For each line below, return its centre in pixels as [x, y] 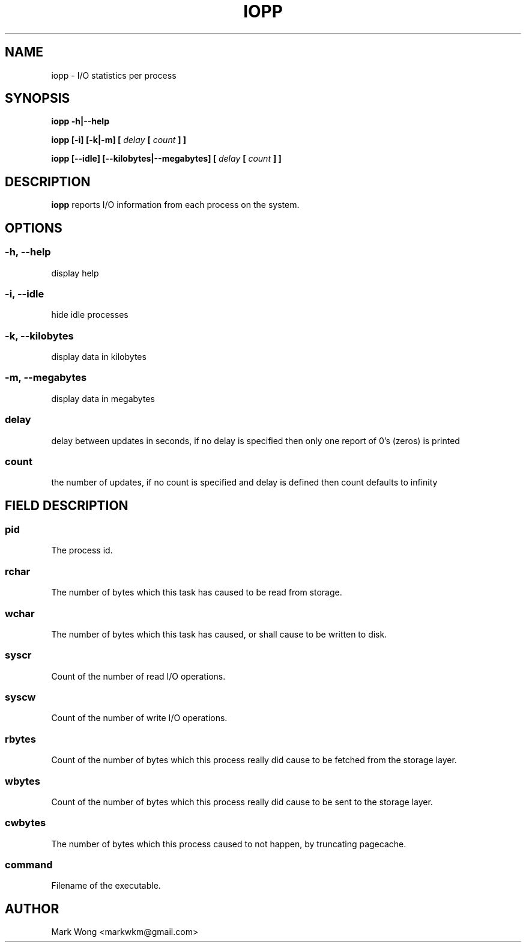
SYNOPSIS [38, 99]
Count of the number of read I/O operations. [138, 676]
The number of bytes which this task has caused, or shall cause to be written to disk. [219, 634]
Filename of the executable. [106, 886]
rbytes [20, 739]
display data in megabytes [103, 398]
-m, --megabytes [46, 378]
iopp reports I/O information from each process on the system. [175, 205]
